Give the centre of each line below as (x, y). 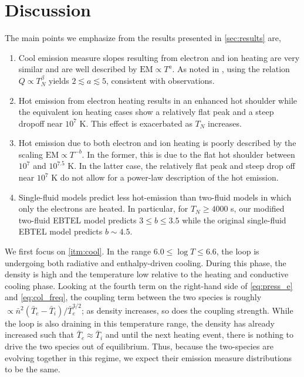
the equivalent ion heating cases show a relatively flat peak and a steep (146, 112)
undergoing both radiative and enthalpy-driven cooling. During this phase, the (146, 262)
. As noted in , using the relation (231, 69)
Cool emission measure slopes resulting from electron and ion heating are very (159, 57)
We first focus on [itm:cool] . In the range (78, 251)
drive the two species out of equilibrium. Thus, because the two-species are (139, 346)
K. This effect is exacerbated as (136, 123)
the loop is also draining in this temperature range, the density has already (140, 323)
